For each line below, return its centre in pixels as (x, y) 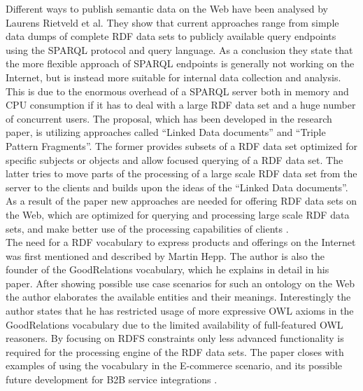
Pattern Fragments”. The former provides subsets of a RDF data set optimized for (181, 145)
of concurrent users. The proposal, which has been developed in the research (169, 118)
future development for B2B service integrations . (112, 379)
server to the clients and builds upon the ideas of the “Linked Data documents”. (177, 187)
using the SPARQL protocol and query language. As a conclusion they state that (179, 49)
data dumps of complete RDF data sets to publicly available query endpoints (171, 36)
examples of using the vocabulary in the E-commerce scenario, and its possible (174, 365)
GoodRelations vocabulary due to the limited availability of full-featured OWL (175, 324)
